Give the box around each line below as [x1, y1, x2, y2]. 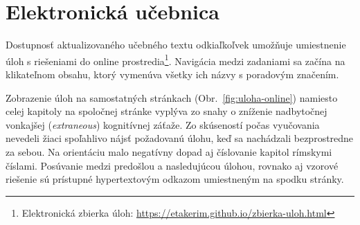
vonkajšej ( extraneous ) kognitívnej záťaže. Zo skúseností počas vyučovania [6, 117, 320, 132]
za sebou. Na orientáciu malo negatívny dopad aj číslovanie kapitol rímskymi [6, 144, 332, 159]
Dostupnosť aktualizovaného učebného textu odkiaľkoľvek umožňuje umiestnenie [6, 37, 346, 52]
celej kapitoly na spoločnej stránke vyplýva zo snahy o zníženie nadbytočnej [6, 104, 327, 118]
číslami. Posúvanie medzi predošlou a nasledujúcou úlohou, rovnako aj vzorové [6, 158, 339, 172]
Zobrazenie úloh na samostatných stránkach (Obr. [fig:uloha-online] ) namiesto [6, 90, 338, 105]
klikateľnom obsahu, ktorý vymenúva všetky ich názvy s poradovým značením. [6, 66, 339, 81]
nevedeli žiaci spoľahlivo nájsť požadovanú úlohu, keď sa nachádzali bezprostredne [6, 131, 354, 145]
